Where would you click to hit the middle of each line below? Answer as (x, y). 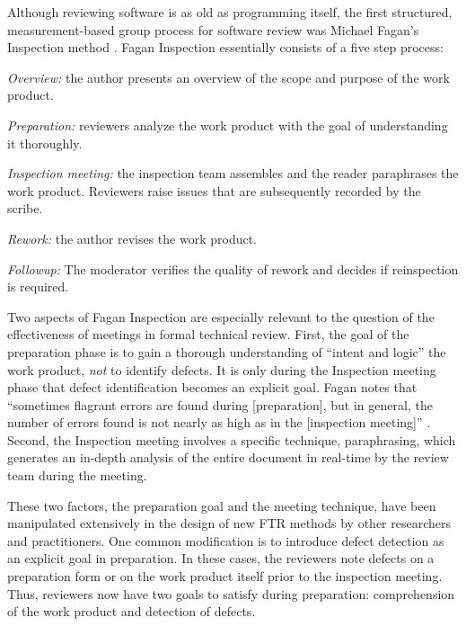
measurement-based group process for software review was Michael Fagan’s (213, 29)
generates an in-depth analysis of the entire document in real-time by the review (228, 457)
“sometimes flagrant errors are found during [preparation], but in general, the (220, 404)
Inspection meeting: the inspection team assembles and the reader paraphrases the (233, 173)
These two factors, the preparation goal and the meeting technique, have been (222, 505)
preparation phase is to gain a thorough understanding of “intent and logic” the (227, 351)
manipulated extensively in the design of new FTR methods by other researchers (229, 523)
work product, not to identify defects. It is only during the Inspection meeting (222, 369)
